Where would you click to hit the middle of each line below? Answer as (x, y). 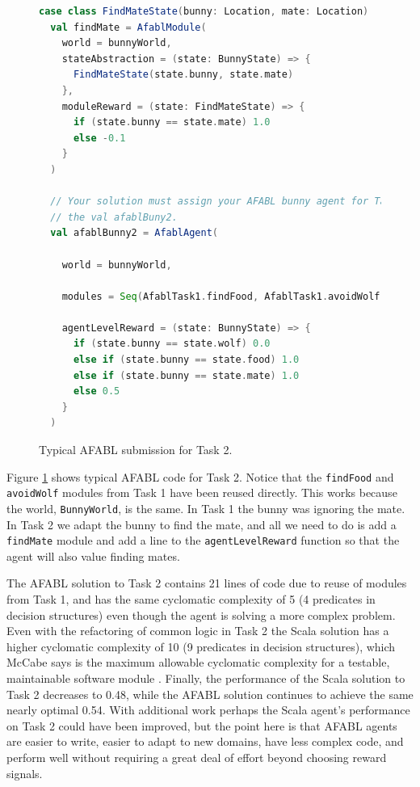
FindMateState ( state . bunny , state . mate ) (183, 75)
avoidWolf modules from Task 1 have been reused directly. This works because (202, 492)
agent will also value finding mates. (93, 556)
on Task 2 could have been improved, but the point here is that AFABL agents (202, 725)
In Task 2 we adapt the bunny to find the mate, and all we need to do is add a (202, 524)
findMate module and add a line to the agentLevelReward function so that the (203, 540)
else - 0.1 (99, 138)
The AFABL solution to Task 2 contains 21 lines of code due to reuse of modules (207, 583)
